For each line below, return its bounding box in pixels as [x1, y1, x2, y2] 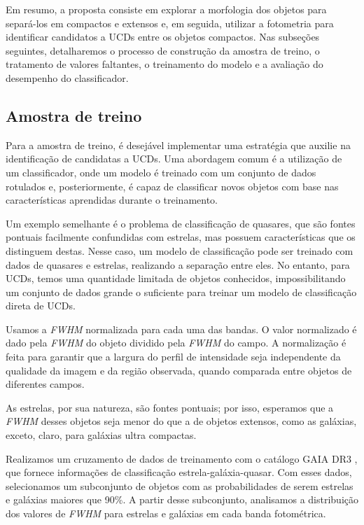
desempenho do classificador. [6, 70, 129, 85]
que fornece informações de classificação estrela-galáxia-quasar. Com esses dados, [6, 465, 352, 479]
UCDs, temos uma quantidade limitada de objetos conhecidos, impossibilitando [6, 271, 346, 286]
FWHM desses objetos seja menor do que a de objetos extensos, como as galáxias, [6, 414, 357, 428]
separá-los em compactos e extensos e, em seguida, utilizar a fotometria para [6, 15, 334, 30]
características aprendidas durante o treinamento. [6, 192, 218, 207]
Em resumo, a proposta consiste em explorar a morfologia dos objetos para [6, 2, 327, 16]
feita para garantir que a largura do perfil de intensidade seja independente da [6, 349, 341, 364]
